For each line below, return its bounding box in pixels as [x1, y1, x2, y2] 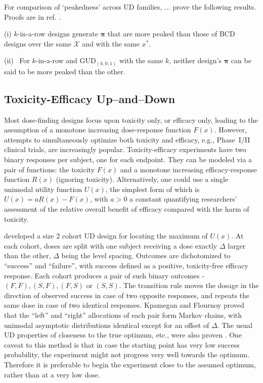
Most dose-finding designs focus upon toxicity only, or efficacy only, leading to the [4, 114, 258, 125]
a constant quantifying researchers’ [129, 194, 237, 204]
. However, [214, 124, 247, 135]
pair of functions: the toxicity [4, 164, 95, 174]
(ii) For [4, 55, 30, 66]
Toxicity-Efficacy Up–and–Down [4, 90, 176, 106]
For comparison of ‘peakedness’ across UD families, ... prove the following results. [4, 2, 256, 12]
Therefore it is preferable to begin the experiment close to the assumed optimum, [4, 359, 256, 369]
